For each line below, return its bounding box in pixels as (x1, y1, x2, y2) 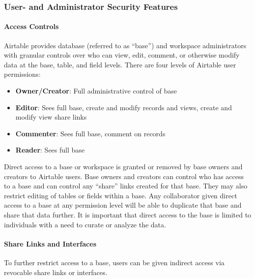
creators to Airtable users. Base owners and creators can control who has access (4, 171, 244, 181)
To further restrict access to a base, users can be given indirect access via (4, 257, 225, 267)
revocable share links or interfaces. (4, 267, 108, 277)
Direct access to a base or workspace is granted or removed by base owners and (4, 161, 243, 171)
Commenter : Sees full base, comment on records (15, 128, 166, 138)
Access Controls (4, 21, 59, 31)
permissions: (4, 69, 41, 79)
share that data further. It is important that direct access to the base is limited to (4, 209, 252, 219)
